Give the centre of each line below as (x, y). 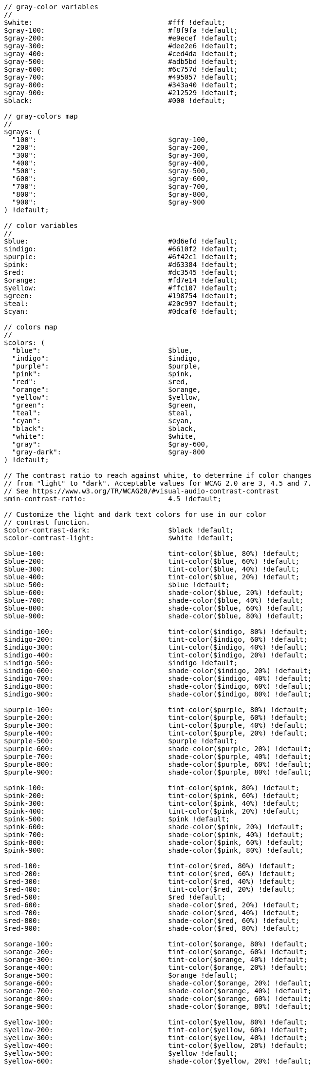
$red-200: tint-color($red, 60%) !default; (150, 874)
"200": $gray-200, (111, 147)
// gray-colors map (41, 116)
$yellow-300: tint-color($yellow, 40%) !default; (156, 1038)
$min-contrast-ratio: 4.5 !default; (113, 499)
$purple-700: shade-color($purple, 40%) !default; (158, 757)
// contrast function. (47, 522)
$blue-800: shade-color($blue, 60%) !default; (154, 608)
